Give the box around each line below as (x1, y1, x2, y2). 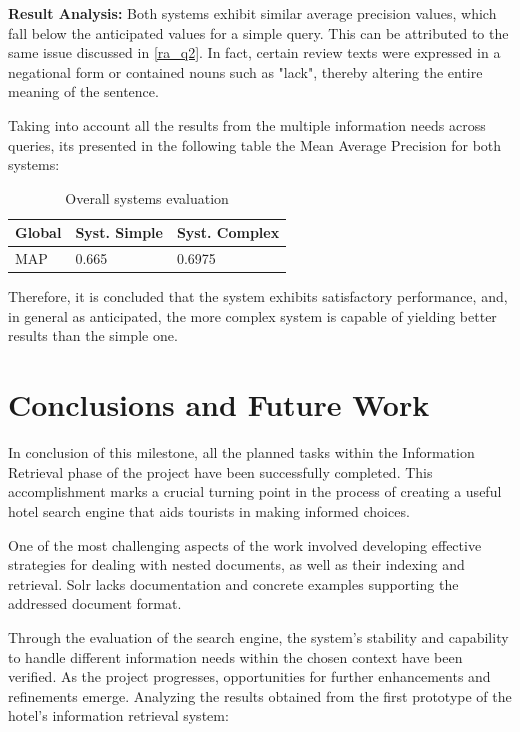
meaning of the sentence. (8, 81, 159, 102)
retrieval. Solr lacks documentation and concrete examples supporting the (8, 573, 459, 594)
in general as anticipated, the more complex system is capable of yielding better (8, 305, 497, 326)
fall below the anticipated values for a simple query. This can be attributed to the (8, 22, 509, 43)
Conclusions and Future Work (8, 384, 430, 425)
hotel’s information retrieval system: (8, 705, 229, 726)
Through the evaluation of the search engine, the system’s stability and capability (8, 626, 509, 647)
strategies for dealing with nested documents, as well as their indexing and (8, 554, 465, 575)
